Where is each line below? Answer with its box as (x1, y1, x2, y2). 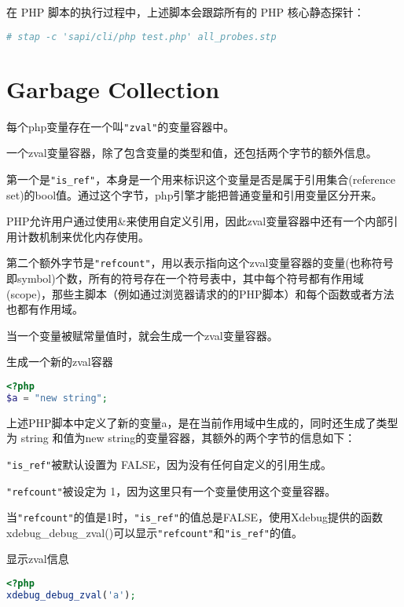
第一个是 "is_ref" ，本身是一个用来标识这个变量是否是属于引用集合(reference (6, 170, 395, 187)
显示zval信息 (6, 550, 69, 567)
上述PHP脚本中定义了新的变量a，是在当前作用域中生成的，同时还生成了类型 (6, 414, 398, 430)
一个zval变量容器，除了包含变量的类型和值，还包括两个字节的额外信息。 (6, 144, 377, 161)
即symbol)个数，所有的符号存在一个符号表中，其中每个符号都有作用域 (6, 269, 364, 286)
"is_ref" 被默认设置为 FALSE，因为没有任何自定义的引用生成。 (6, 455, 332, 472)
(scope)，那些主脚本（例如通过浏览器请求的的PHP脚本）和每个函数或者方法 (6, 285, 395, 302)
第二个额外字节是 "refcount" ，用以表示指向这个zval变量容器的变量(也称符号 (6, 254, 394, 271)
